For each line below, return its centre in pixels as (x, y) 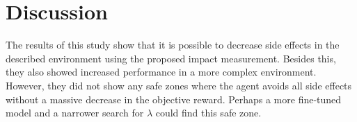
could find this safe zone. (208, 113)
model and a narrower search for (75, 113)
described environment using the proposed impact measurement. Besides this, (171, 58)
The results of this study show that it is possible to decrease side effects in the (173, 45)
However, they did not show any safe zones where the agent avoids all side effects (179, 85)
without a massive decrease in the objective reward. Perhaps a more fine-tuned (174, 99)
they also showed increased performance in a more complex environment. (161, 72)
